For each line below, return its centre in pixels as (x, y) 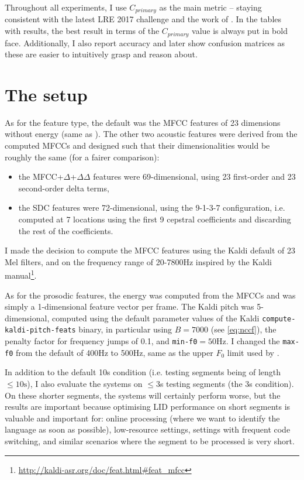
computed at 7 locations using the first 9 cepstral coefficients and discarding (155, 219)
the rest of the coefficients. (66, 230)
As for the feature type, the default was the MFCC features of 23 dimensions (143, 122)
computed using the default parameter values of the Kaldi (156, 318)
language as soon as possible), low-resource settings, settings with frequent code (148, 429)
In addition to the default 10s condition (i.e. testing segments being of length (143, 372)
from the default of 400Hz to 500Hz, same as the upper (114, 352)
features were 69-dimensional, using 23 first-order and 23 (194, 176)
